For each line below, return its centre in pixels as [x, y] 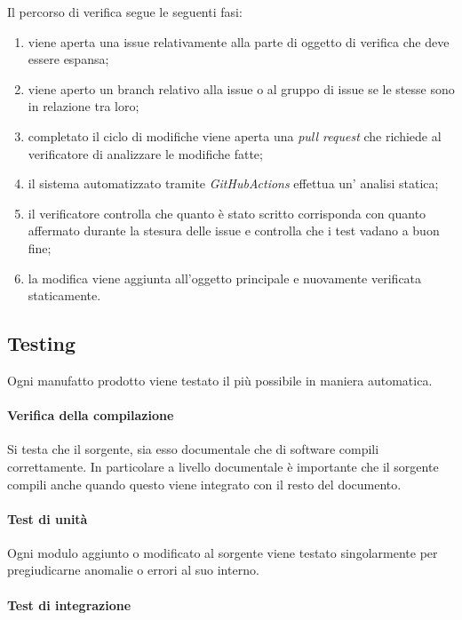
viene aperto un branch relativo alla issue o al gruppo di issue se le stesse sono [241, 88]
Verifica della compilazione [91, 415]
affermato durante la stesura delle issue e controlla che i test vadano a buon [234, 231]
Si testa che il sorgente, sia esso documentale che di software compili [193, 449]
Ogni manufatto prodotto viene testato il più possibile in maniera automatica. [220, 380]
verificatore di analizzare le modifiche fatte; [145, 153]
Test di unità [48, 518]
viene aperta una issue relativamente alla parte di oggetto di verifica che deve [239, 41]
